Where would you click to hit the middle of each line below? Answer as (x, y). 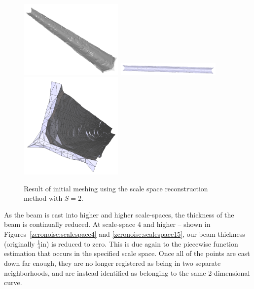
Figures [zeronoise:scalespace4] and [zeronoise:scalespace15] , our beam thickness (125, 234)
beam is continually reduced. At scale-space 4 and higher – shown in (107, 224)
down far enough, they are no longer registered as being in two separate (112, 263)
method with (43, 198)
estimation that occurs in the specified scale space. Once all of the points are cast (127, 253)
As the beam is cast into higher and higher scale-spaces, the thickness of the (119, 214)
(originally (19, 243)
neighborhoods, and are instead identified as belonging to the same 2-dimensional (127, 272)
